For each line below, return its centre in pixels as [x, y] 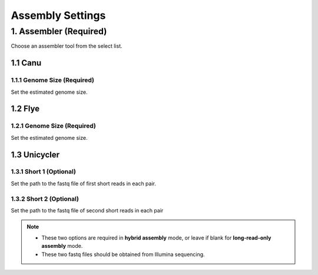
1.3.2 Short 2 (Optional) [45, 199]
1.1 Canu [26, 63]
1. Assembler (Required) [59, 31]
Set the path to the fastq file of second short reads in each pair [87, 210]
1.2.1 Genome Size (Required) [54, 126]
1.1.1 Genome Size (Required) [52, 80]
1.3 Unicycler [35, 154]
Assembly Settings [58, 15]
